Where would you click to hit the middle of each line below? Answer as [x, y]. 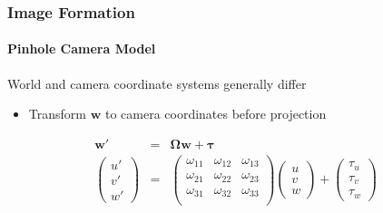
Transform [57, 114]
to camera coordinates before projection [216, 114]
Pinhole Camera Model [82, 48]
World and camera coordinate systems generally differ [157, 83]
